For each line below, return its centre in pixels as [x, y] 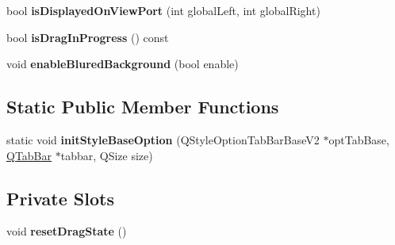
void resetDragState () [67, 231]
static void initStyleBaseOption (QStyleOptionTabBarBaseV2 [163, 139]
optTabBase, [359, 139]
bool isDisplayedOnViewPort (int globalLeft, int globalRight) [163, 10]
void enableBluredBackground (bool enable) [123, 64]
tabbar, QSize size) [107, 155]
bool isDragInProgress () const [88, 37]
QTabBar [29, 155]
